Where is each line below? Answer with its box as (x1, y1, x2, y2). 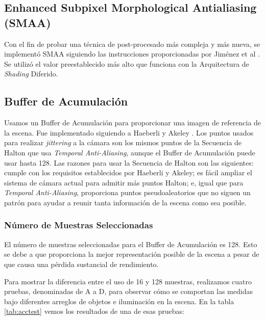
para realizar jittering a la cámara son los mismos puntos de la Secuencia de (4, 137, 242, 148)
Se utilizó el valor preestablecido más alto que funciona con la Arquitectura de (4, 58, 249, 69)
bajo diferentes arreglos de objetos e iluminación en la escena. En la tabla (4, 296, 234, 306)
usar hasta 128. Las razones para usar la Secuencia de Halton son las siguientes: (4, 157, 254, 168)
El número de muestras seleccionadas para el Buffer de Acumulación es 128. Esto (4, 238, 257, 249)
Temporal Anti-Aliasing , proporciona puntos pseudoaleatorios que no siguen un (4, 187, 251, 198)
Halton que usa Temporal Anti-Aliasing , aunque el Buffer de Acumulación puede (4, 147, 255, 157)
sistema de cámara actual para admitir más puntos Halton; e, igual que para (4, 177, 244, 188)
